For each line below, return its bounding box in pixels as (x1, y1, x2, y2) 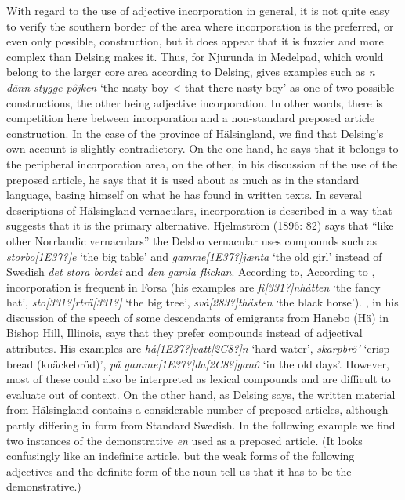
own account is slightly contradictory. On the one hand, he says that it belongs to (6, 140, 399, 157)
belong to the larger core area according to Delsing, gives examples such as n (6, 63, 375, 80)
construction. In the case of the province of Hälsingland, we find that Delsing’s (6, 125, 384, 141)
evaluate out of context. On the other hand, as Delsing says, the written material (6, 386, 396, 402)
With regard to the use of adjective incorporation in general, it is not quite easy (6, 2, 390, 18)
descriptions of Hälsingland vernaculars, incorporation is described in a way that (6, 201, 392, 218)
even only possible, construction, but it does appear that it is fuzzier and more (6, 33, 384, 49)
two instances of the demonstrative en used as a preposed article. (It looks (6, 432, 363, 448)
